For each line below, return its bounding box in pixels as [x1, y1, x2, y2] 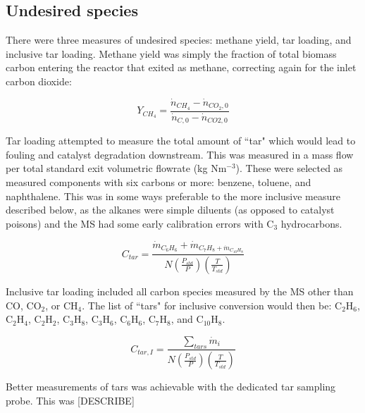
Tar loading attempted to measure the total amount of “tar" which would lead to [6, 133, 356, 148]
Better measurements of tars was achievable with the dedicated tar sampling [6, 379, 336, 394]
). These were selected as [235, 161, 343, 175]
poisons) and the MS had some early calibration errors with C [6, 216, 274, 230]
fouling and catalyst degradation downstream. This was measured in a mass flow [6, 147, 354, 161]
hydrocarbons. [280, 216, 342, 230]
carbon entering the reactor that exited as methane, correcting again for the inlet [6, 60, 357, 75]
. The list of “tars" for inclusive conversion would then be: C [82, 297, 342, 312]
